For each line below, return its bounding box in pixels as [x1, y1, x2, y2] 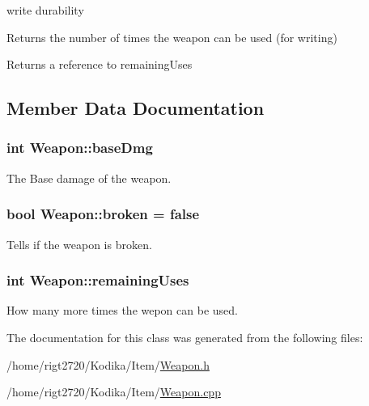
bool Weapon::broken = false [6, 204, 200, 224]
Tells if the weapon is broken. [6, 235, 152, 252]
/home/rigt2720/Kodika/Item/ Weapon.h [6, 356, 210, 373]
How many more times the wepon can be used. [6, 302, 238, 319]
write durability [6, 2, 84, 18]
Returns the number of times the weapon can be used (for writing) [6, 28, 337, 45]
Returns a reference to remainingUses [6, 56, 193, 73]
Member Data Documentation [6, 95, 265, 121]
